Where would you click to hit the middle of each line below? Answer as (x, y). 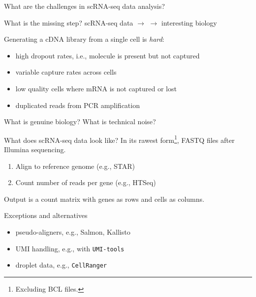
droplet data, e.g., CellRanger (61, 265)
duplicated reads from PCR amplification (78, 105)
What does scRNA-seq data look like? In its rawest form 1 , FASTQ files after (119, 139)
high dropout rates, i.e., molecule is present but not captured (108, 55)
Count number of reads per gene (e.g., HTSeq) (86, 182)
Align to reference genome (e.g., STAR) (75, 166)
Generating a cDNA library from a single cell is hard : (84, 39)
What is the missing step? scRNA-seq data (69, 22)
